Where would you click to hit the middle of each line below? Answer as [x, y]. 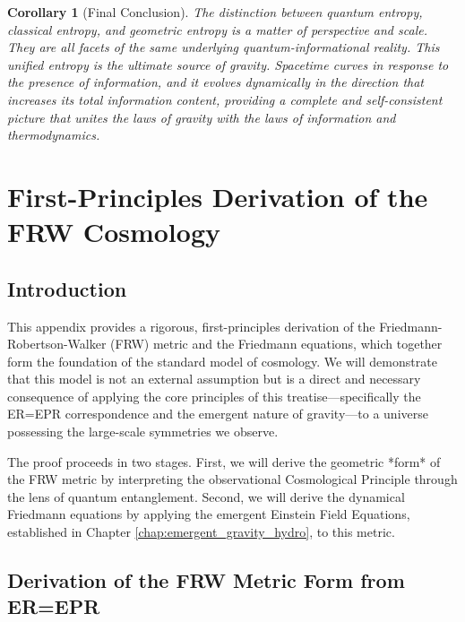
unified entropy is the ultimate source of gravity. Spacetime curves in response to [228, 64]
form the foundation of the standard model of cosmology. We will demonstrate [222, 361]
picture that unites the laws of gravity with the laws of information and [202, 117]
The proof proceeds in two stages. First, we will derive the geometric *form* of [224, 461]
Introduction [67, 288]
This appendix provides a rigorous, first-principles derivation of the [191, 326]
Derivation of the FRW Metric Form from [206, 580]
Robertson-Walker [57, 344]
